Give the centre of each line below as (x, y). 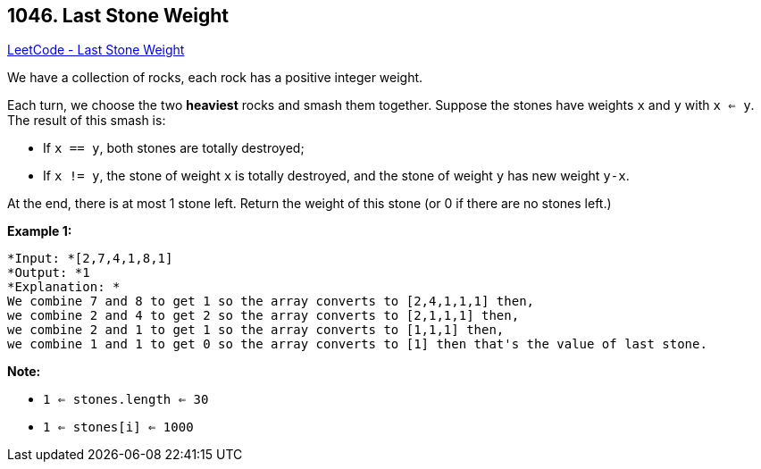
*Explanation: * (64, 287)
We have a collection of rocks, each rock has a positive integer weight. (215, 78)
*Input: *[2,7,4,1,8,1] (90, 259)
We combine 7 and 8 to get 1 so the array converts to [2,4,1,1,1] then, (271, 301)
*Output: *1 (49, 273)
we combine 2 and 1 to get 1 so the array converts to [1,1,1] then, (256, 330)
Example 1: (40, 231)
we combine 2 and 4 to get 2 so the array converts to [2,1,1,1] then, (263, 316)
